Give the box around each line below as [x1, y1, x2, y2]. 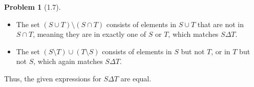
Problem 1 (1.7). [4, 2, 61, 12]
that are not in [197, 18, 244, 29]
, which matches [168, 29, 219, 39]
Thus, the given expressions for [4, 73, 101, 83]
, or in [211, 46, 230, 56]
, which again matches [33, 56, 103, 67]
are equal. [120, 73, 152, 83]
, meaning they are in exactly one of [33, 29, 146, 39]
